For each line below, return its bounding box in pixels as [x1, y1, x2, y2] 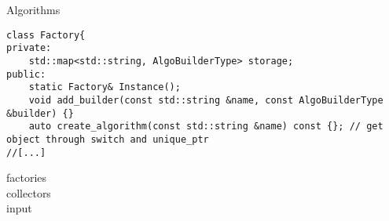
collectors [6, 184, 51, 201]
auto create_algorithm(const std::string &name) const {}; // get [28, 121, 383, 132]
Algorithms [6, 2, 61, 17]
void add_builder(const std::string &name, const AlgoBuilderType [28, 94, 383, 106]
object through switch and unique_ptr [6, 133, 209, 145]
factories [6, 169, 47, 186]
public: [6, 68, 46, 80]
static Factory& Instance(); [28, 82, 181, 93]
